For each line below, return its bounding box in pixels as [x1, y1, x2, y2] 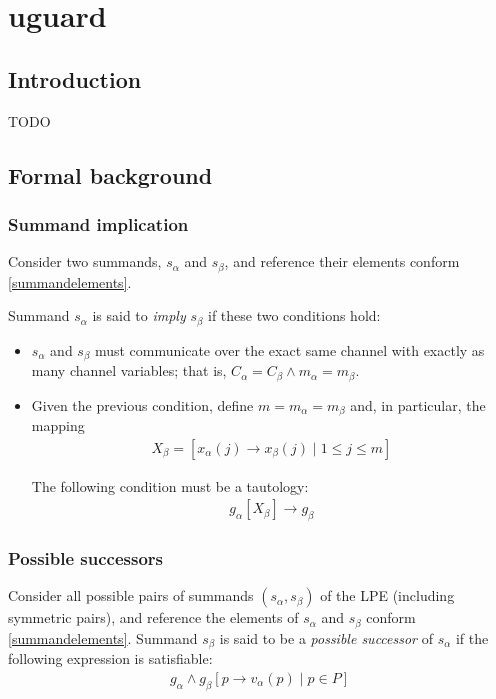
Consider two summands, [8, 251, 162, 272]
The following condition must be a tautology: [31, 475, 309, 496]
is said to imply [92, 305, 186, 326]
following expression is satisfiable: [8, 648, 213, 669]
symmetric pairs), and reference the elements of [8, 607, 299, 628]
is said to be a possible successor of [219, 627, 433, 648]
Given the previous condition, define [31, 394, 254, 415]
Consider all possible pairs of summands [8, 585, 254, 606]
